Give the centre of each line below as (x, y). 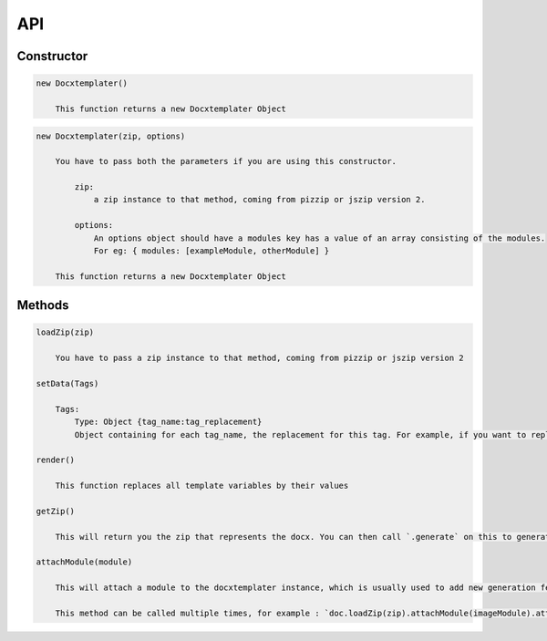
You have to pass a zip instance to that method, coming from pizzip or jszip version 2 (259, 358)
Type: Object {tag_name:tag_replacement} (168, 422)
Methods (43, 305)
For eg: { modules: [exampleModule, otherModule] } (212, 251)
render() (56, 460)
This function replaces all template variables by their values (202, 486)
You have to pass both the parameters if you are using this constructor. (226, 161)
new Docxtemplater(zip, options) (111, 136)
